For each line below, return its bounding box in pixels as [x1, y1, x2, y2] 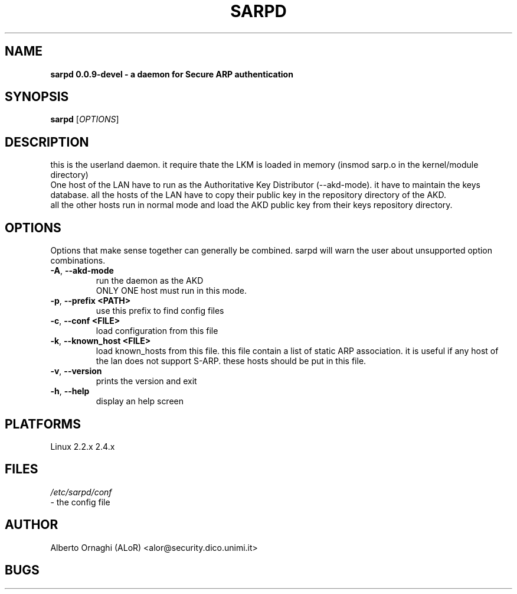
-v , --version [50, 366, 102, 376]
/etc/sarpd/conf [50, 486, 112, 497]
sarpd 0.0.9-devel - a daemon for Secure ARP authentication [50, 69, 293, 79]
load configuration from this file [96, 326, 218, 336]
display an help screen [96, 396, 184, 407]
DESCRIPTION [5, 134, 89, 150]
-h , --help [50, 386, 90, 397]
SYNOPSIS [5, 89, 69, 105]
